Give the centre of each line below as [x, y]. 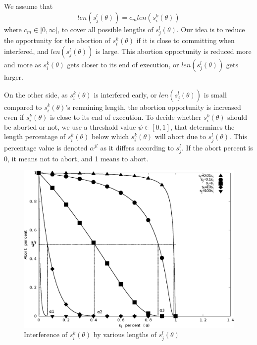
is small [215, 94]
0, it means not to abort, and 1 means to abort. [76, 158]
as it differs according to [137, 147]
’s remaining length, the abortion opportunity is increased [153, 107]
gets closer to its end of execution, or [123, 64]
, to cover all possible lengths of [105, 29]
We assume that [28, 6]
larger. [14, 76]
